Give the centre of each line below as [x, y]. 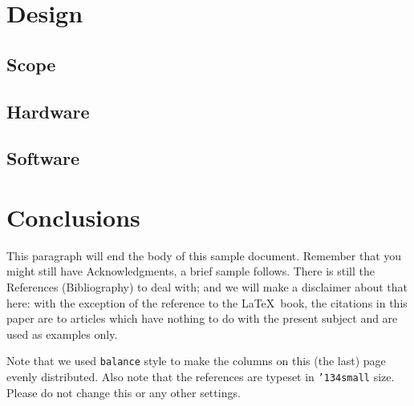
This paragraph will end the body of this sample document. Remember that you [204, 255]
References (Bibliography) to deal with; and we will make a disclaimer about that [207, 287]
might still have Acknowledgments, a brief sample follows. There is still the [191, 271]
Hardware [48, 111]
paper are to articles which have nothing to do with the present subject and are [202, 318]
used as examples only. [62, 334]
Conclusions [73, 217]
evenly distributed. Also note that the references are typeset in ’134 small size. [201, 377]
